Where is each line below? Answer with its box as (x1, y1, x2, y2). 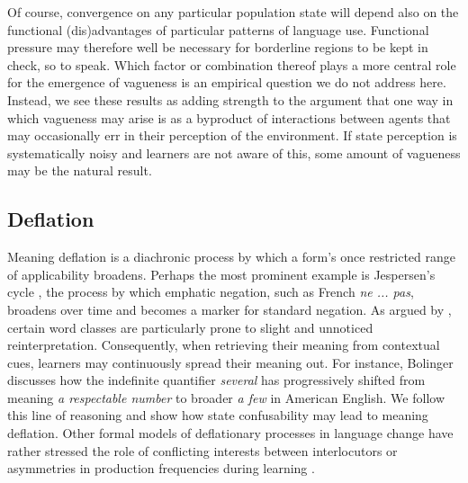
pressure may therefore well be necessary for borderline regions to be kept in (7, 38, 428, 57)
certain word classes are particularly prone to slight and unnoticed (7, 318, 373, 336)
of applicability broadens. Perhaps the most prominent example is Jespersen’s (7, 264, 436, 283)
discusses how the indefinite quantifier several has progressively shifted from (7, 371, 426, 389)
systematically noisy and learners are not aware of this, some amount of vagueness (7, 143, 461, 162)
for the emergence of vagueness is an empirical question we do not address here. (7, 73, 446, 92)
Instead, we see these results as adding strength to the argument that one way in (7, 90, 454, 109)
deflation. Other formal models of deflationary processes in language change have (7, 424, 454, 443)
